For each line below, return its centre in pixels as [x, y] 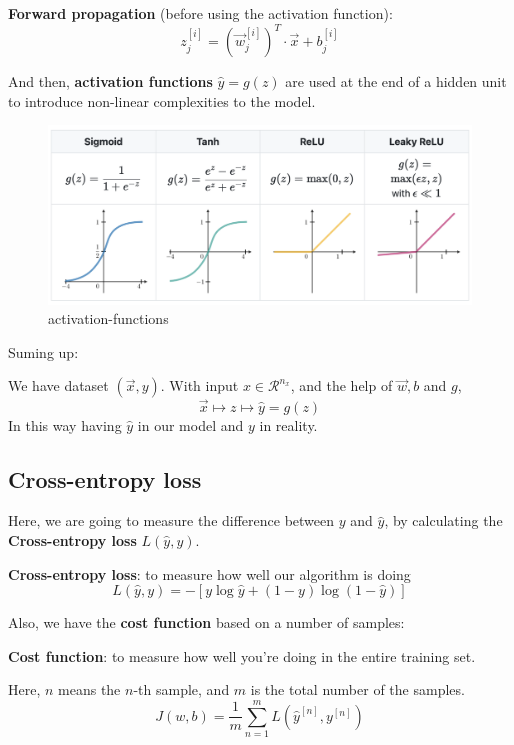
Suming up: [43, 351]
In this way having [65, 424]
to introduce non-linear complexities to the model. [162, 100]
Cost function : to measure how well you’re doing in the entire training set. [242, 655]
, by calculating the [443, 520]
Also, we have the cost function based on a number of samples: [206, 622]
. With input [199, 385]
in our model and [190, 424]
